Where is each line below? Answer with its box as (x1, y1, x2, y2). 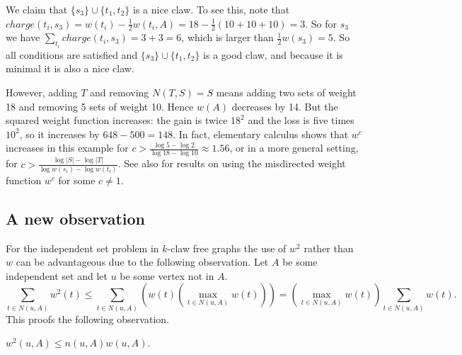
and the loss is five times (248, 113, 354, 128)
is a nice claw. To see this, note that (133, 2, 290, 16)
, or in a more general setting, (229, 140, 359, 155)
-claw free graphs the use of (167, 240, 287, 255)
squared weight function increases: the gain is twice (6, 113, 228, 128)
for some (58, 172, 96, 187)
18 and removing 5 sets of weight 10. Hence (6, 98, 194, 113)
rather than (304, 240, 354, 255)
